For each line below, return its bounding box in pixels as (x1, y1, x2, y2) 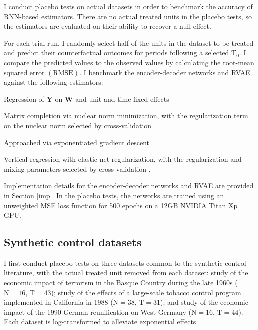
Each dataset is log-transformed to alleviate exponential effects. (4, 316, 198, 327)
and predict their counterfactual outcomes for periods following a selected (4, 47, 229, 58)
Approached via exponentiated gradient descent (4, 137, 150, 147)
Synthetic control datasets (4, 234, 142, 250)
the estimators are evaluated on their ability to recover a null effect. (4, 21, 211, 31)
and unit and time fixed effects (75, 93, 169, 104)
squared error (4, 67, 45, 77)
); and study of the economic (160, 297, 248, 307)
